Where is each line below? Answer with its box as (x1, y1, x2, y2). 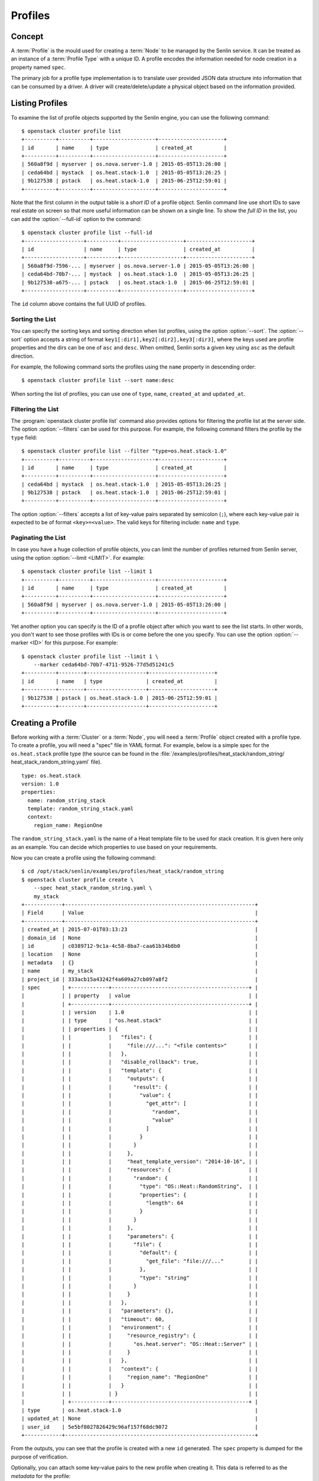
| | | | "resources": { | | (21, 1166, 258, 1173)
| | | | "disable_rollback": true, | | (21, 1059, 258, 1066)
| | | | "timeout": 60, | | (21, 1316, 258, 1322)
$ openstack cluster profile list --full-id (21, 229, 153, 236)
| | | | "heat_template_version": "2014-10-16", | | (21, 1158, 258, 1165)
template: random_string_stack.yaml (27, 806, 134, 812)
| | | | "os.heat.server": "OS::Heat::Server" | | (21, 1341, 258, 1347)
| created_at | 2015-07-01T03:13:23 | (21, 926, 258, 933)
